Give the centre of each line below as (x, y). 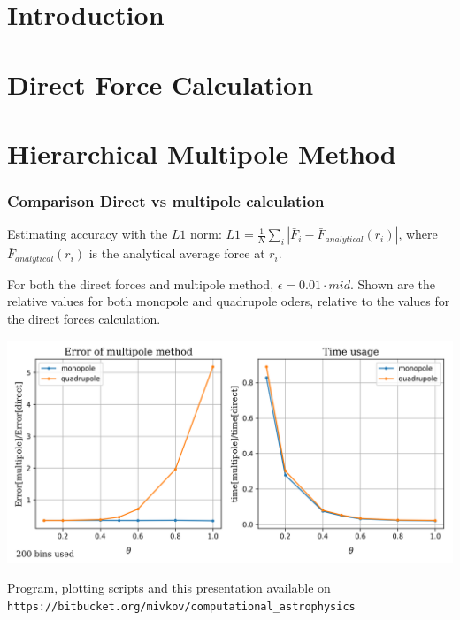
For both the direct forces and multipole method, (141, 283)
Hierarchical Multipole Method (202, 153)
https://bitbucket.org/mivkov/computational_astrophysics (181, 606)
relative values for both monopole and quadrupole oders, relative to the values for (229, 301)
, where (418, 234)
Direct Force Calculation (161, 84)
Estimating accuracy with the (88, 234)
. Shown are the (393, 283)
